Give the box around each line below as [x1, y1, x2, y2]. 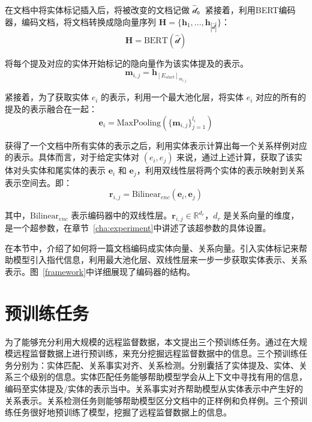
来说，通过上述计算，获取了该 [176, 151, 295, 163]
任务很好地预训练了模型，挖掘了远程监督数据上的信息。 [13, 406, 232, 418]
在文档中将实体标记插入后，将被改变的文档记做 [5, 4, 190, 16]
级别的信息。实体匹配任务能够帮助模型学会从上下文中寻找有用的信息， [29, 370, 307, 383]
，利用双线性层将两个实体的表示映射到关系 [136, 164, 305, 176]
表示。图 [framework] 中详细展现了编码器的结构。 [5, 265, 196, 277]
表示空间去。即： [5, 176, 72, 188]
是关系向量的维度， [223, 209, 299, 222]
